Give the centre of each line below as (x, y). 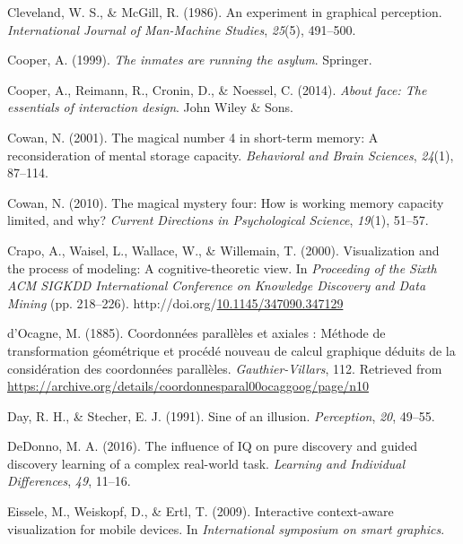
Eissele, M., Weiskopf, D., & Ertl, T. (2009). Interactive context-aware (201, 511)
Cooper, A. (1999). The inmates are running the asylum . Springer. (190, 60)
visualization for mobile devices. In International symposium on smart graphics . (226, 528)
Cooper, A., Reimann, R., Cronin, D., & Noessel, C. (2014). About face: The (217, 89)
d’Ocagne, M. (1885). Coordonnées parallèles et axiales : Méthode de (197, 333)
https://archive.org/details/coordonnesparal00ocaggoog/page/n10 (188, 386)
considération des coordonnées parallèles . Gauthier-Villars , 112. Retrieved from (225, 368)
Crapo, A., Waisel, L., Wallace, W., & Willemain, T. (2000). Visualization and (223, 250)
